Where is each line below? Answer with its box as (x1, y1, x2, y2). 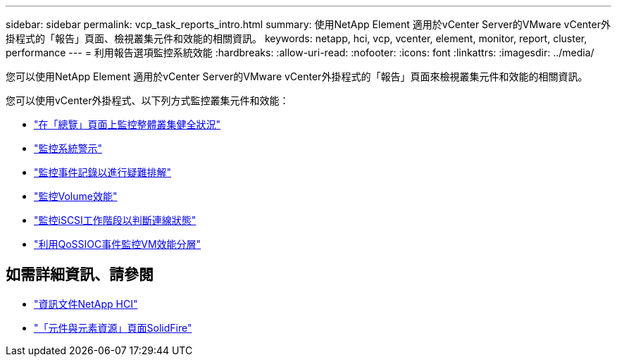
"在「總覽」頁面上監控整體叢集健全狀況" (34, 118, 221, 130)
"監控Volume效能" (34, 190, 118, 202)
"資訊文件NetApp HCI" (34, 297, 138, 310)
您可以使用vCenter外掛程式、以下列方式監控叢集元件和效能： (6, 94, 289, 106)
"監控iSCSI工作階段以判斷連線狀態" (34, 214, 197, 226)
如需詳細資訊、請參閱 (6, 266, 154, 284)
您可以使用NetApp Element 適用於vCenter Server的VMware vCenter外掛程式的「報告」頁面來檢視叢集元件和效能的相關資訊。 (6, 70, 588, 82)
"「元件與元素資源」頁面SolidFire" (34, 321, 192, 334)
